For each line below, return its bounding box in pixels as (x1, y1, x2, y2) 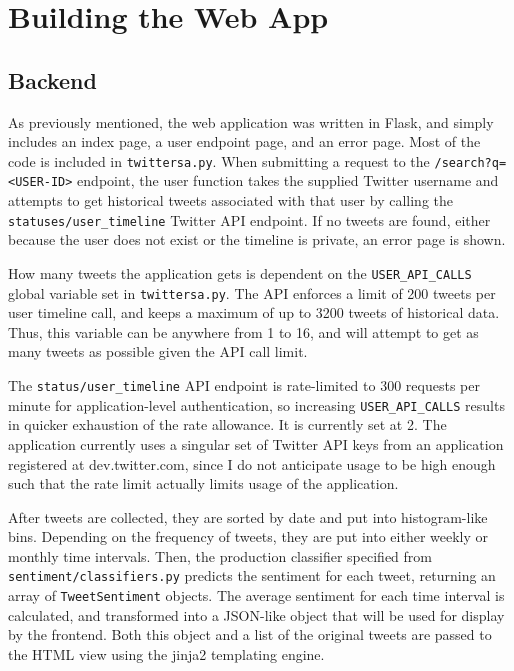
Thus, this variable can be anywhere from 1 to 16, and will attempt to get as (8, 321, 479, 342)
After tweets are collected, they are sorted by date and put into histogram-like (8, 506, 488, 527)
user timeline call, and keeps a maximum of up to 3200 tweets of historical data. (8, 302, 500, 323)
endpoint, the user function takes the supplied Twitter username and (77, 170, 499, 191)
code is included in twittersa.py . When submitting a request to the (8, 150, 430, 171)
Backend (8, 64, 97, 95)
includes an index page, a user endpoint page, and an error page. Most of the (8, 131, 481, 152)
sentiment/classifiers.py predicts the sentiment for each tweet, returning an (8, 565, 496, 586)
